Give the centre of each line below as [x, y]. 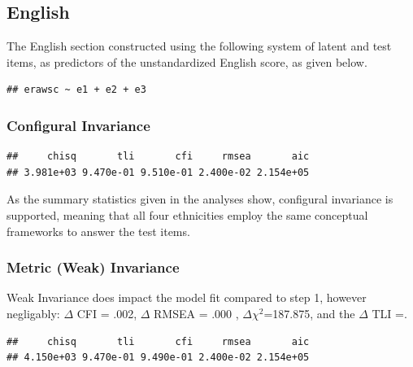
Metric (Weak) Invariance [93, 267]
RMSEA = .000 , [196, 313]
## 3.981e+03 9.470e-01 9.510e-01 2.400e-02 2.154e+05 [158, 172]
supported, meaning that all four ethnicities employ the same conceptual [187, 214]
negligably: [33, 313]
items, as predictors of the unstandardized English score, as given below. [187, 61]
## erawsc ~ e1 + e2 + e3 [76, 90]
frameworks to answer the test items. [98, 231]
